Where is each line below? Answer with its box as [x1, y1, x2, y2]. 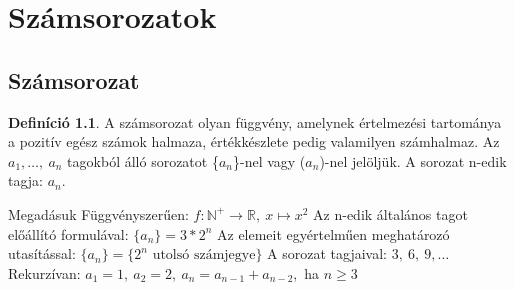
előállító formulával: [8, 223, 129, 244]
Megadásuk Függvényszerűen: [8, 203, 189, 224]
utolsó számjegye [152, 248, 256, 263]
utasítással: [8, 243, 76, 264]
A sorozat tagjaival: [267, 243, 387, 264]
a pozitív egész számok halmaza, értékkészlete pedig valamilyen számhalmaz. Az [8, 131, 500, 152]
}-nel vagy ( [232, 150, 306, 171]
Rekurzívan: [8, 262, 81, 283]
